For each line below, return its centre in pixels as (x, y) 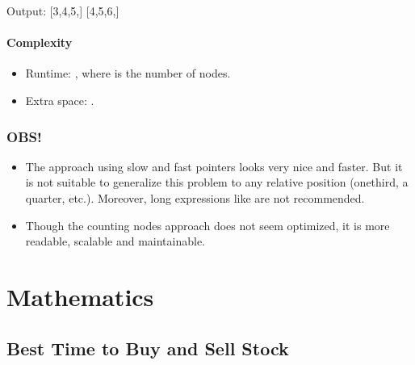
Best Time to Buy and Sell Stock (148, 348)
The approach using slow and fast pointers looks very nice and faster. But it (214, 166)
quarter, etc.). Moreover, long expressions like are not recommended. (195, 197)
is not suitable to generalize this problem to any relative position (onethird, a (217, 182)
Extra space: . (60, 100)
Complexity (40, 42)
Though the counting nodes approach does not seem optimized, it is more (207, 225)
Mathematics (80, 296)
